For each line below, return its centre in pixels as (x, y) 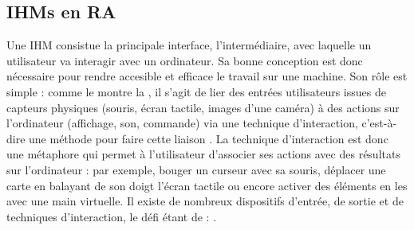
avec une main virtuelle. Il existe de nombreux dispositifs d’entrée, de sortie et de (205, 201)
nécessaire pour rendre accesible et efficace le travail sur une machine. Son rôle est (207, 76)
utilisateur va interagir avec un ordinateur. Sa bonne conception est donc (185, 60)
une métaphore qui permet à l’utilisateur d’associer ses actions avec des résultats (203, 154)
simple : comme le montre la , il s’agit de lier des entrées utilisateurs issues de (196, 91)
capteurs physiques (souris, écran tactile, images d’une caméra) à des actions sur (203, 107)
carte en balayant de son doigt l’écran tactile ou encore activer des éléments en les (207, 185)
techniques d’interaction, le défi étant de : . (112, 216)
